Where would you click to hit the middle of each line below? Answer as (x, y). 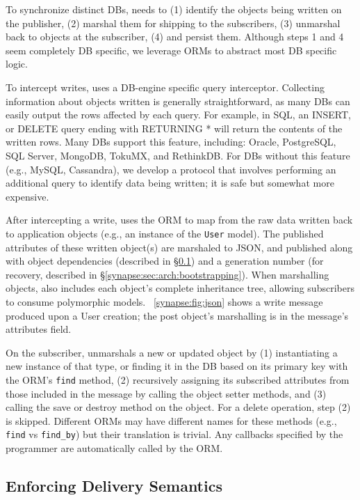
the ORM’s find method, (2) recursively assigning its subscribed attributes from (178, 379)
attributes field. (39, 329)
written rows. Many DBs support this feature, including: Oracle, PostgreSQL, (171, 142)
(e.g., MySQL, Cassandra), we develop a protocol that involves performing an (171, 169)
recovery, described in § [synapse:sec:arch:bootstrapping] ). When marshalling (167, 274)
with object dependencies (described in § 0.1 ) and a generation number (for (165, 261)
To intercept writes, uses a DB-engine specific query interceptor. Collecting (165, 87)
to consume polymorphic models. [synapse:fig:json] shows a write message (164, 301)
